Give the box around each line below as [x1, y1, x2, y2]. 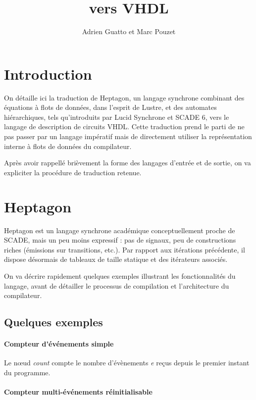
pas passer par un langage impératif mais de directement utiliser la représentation [4, 131, 252, 142]
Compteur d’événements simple [4, 339, 114, 349]
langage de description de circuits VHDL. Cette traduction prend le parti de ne [4, 121, 245, 132]
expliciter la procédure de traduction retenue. [4, 167, 142, 177]
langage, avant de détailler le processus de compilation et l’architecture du [4, 280, 229, 291]
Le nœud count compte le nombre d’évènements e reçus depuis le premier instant [4, 357, 250, 368]
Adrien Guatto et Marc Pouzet [82, 26, 176, 37]
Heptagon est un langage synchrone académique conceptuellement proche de [4, 225, 235, 235]
